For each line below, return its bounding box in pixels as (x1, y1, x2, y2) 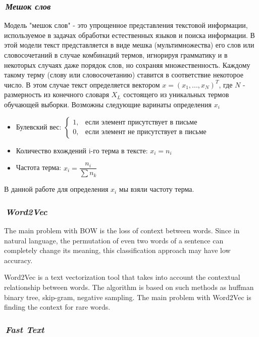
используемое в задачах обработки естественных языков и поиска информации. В (4, 29, 255, 40)
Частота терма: (16, 162, 62, 173)
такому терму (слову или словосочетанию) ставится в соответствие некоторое (4, 69, 243, 80)
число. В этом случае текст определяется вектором (4, 79, 160, 90)
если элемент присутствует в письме (85, 119, 197, 127)
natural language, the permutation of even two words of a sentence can (4, 235, 224, 245)
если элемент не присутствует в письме (85, 129, 206, 136)
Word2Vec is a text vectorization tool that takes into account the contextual (4, 272, 240, 282)
